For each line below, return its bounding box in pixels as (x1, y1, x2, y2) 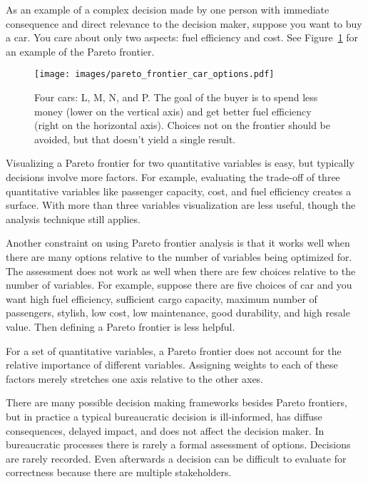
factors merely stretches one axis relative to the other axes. (6, 371, 264, 386)
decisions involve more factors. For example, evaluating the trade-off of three (6, 170, 340, 184)
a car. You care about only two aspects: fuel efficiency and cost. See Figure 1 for (6, 30, 359, 45)
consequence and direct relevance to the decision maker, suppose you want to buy (6, 16, 362, 31)
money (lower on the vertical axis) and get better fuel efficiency (34, 103, 312, 118)
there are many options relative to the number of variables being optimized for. (6, 249, 352, 264)
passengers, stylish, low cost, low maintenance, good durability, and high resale (6, 305, 350, 320)
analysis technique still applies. (6, 211, 140, 226)
